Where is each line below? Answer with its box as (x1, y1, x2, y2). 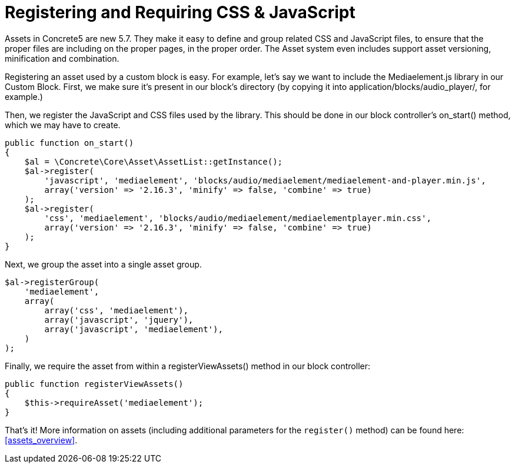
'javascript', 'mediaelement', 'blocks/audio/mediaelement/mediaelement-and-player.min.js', (44, 175, 486, 185)
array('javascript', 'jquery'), (44, 315, 194, 325)
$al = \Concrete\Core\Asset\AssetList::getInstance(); (24, 156, 283, 166)
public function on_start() (5, 138, 134, 148)
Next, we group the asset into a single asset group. (5, 259, 202, 269)
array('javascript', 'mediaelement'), (44, 324, 223, 334)
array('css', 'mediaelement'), (44, 305, 188, 315)
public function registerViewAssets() (5, 379, 184, 389)
